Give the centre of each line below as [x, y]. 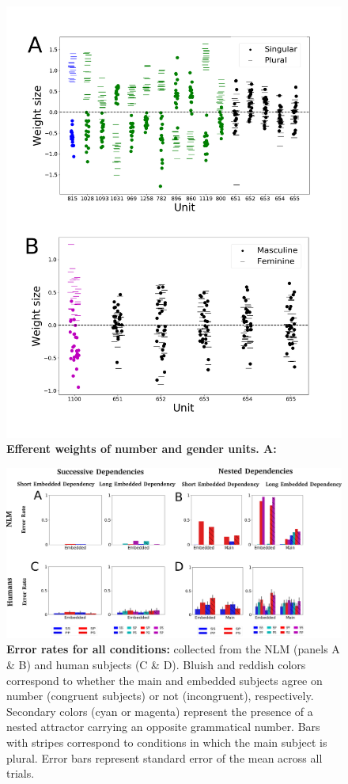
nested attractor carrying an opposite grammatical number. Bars [163, 727]
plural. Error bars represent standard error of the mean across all [165, 757]
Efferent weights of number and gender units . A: [142, 449]
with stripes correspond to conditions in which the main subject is [167, 742]
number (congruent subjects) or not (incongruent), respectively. [160, 696]
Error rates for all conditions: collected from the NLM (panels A [173, 649]
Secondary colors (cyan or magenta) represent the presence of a [160, 711]
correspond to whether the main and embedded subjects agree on [165, 680]
